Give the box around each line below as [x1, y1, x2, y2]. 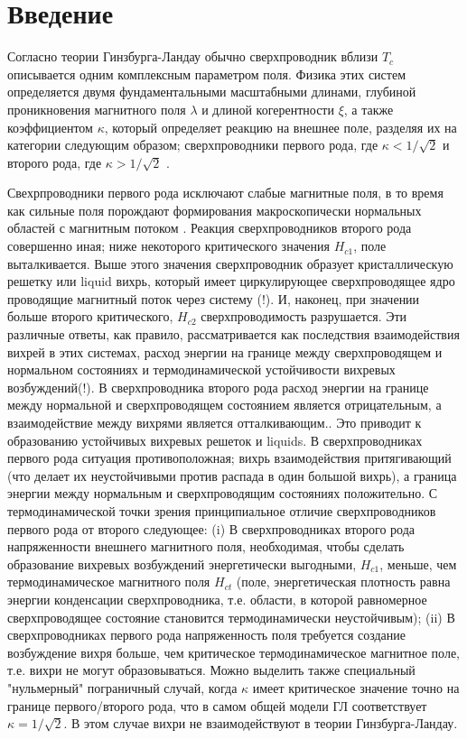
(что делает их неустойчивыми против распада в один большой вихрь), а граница [7, 466, 457, 485]
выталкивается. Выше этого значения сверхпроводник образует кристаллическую [7, 254, 453, 273]
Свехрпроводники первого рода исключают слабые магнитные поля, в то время [7, 183, 444, 202]
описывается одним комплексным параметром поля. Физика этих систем [7, 64, 406, 83]
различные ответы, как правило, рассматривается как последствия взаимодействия [7, 325, 460, 344]
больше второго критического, [7, 307, 173, 326]
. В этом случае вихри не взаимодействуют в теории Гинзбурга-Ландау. [63, 714, 458, 733]
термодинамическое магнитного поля [7, 572, 210, 591]
